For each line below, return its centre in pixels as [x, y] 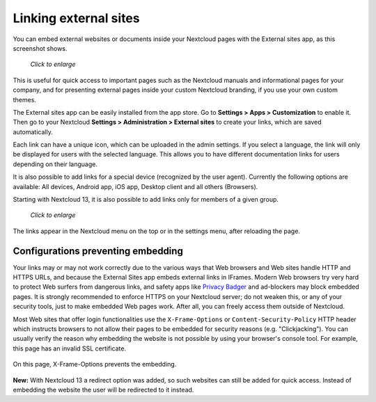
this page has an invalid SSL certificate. [70, 348]
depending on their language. [55, 164]
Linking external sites [76, 18]
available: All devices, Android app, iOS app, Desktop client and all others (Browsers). [135, 186]
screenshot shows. [40, 48]
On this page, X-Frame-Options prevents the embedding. [95, 364]
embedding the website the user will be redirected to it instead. [103, 390]
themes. [24, 99]
